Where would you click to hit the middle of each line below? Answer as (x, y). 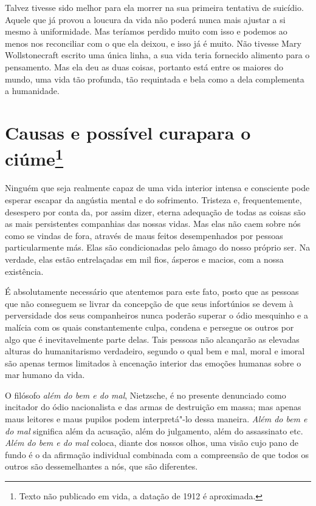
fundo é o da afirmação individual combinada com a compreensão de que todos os (157, 454)
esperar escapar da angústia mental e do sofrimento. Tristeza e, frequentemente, (153, 199)
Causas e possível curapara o (128, 132)
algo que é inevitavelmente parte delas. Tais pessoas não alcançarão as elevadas (152, 339)
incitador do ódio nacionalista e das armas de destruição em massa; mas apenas (153, 407)
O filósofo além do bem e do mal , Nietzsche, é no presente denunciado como (146, 395)
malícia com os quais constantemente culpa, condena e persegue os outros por (149, 327)
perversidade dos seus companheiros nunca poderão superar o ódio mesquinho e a (156, 315)
